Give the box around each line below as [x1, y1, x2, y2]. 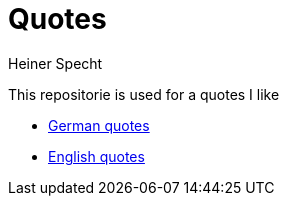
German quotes [48, 116, 150, 134]
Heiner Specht [8, 54, 103, 72]
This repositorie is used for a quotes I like [8, 85, 280, 103]
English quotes [48, 147, 145, 165]
